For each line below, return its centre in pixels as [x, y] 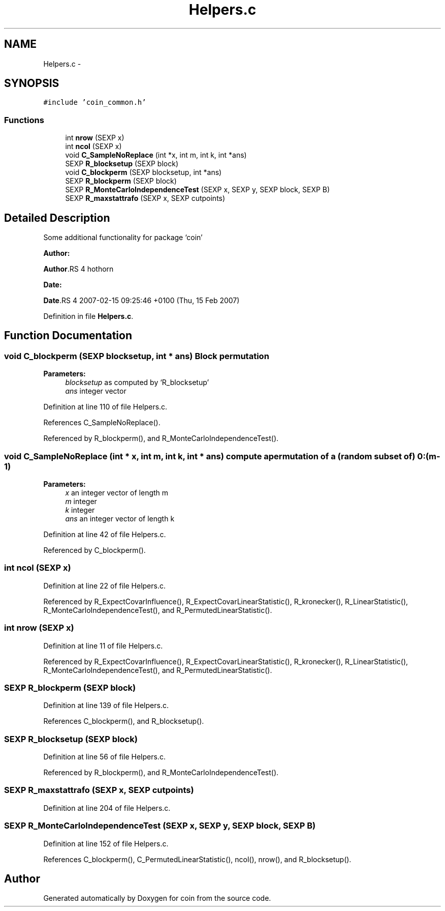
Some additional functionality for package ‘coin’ [123, 238]
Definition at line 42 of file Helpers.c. [105, 534]
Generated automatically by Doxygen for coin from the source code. [157, 898]
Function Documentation [68, 336]
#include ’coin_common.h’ [95, 102]
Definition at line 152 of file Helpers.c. [106, 843]
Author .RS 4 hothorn [78, 269]
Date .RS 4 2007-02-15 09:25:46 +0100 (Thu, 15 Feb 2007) [141, 301]
